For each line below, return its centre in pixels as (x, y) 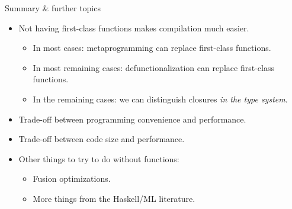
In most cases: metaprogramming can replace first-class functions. (152, 48)
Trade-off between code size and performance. (102, 139)
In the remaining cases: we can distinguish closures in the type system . (160, 99)
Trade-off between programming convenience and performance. (132, 119)
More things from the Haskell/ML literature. (114, 198)
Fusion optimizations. (72, 179)
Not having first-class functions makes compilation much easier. (134, 28)
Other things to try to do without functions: (99, 158)
